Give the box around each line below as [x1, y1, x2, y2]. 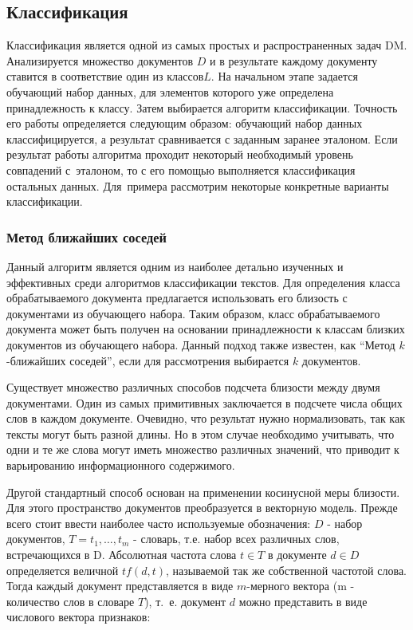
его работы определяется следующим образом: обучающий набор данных [6, 115, 363, 132]
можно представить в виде [238, 593, 368, 609]
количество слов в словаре [6, 593, 135, 609]
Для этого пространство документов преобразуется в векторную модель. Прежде [6, 499, 398, 516]
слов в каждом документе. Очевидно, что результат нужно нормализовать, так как [6, 410, 405, 427]
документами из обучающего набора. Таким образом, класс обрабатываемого [6, 305, 380, 321]
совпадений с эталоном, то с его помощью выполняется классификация [6, 161, 356, 178]
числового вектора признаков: [6, 608, 151, 625]
